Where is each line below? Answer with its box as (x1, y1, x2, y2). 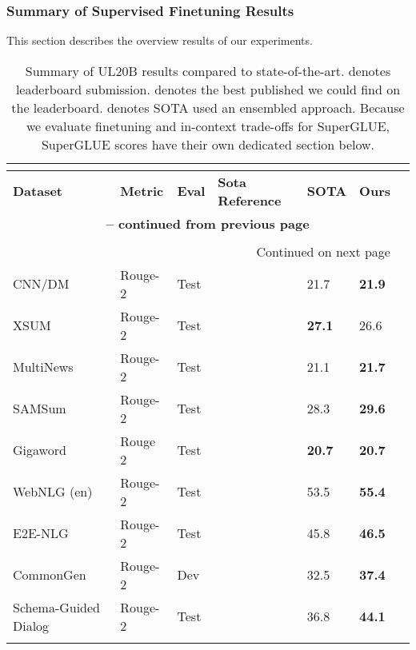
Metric (120, 181, 164, 201)
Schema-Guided (13, 597, 101, 616)
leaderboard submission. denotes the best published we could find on (15, 79, 401, 98)
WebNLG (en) (13, 482, 93, 501)
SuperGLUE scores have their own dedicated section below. (41, 134, 375, 154)
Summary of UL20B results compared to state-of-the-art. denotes (25, 61, 391, 80)
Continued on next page (256, 241, 390, 261)
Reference (218, 190, 282, 209)
